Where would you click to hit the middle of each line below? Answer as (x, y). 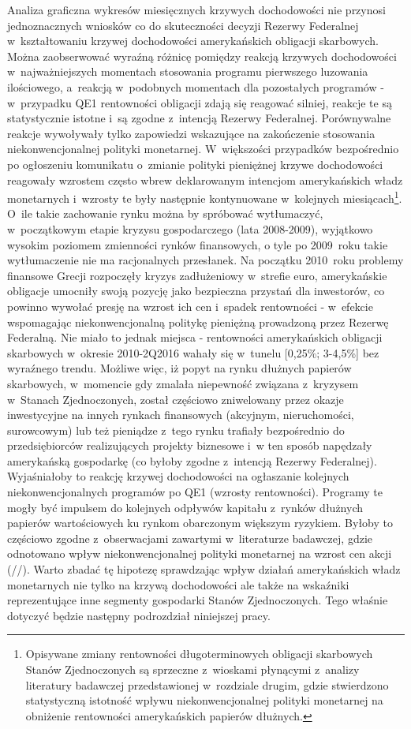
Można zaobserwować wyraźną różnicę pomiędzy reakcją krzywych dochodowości (202, 56)
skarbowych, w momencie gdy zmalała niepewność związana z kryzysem (183, 383)
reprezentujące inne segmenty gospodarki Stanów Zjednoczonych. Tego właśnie (198, 600)
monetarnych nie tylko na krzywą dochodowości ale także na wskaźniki (178, 584)
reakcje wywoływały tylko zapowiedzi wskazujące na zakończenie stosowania (191, 133)
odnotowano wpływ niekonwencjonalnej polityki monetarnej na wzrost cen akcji (200, 553)
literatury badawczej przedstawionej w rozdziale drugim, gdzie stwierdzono (207, 684)
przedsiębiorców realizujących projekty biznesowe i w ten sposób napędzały (190, 445)
